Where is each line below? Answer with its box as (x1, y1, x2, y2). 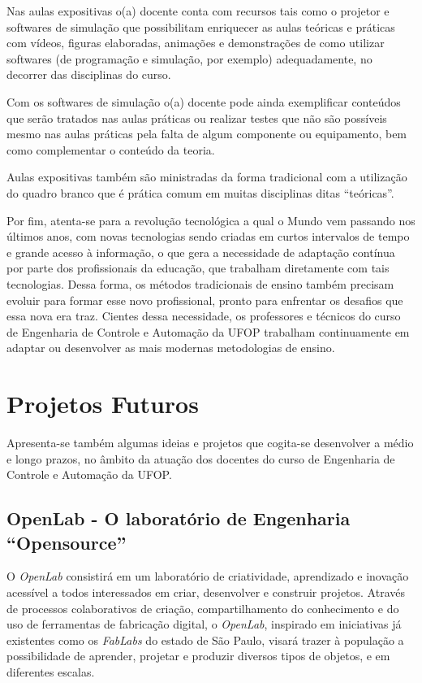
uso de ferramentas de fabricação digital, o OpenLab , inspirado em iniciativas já (6, 616, 402, 633)
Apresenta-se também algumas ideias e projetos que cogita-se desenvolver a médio (6, 434, 414, 450)
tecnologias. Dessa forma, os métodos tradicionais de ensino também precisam (6, 275, 394, 292)
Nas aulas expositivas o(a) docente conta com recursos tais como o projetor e (6, 2, 390, 19)
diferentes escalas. (6, 663, 95, 680)
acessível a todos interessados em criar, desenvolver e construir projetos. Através (6, 583, 406, 600)
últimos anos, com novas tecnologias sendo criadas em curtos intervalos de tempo (6, 228, 410, 245)
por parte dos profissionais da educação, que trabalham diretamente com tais (6, 259, 390, 276)
